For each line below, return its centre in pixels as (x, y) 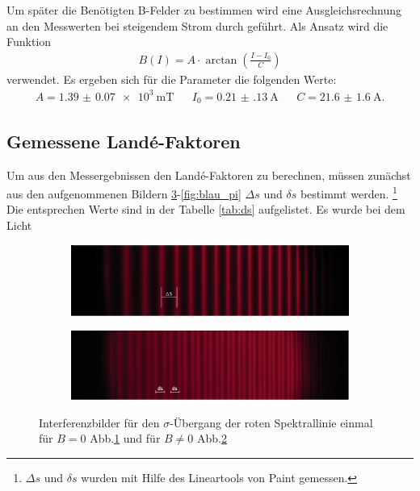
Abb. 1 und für (125, 438)
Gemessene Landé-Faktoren (124, 141)
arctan (221, 60)
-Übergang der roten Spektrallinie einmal (271, 422)
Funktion (29, 42)
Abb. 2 (212, 438)
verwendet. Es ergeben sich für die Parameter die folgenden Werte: (172, 79)
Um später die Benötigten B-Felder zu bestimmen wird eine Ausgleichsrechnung (204, 10)
